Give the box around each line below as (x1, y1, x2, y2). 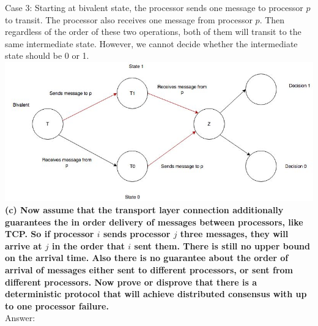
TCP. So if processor (5, 227, 94, 240)
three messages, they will (180, 227, 289, 240)
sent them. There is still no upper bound (134, 239, 310, 252)
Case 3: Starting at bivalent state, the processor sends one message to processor (5, 1, 303, 13)
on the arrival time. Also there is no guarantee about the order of (5, 251, 289, 264)
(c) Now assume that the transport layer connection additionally (5, 203, 284, 216)
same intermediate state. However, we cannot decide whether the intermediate (5, 37, 298, 50)
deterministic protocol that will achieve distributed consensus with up (5, 287, 307, 300)
